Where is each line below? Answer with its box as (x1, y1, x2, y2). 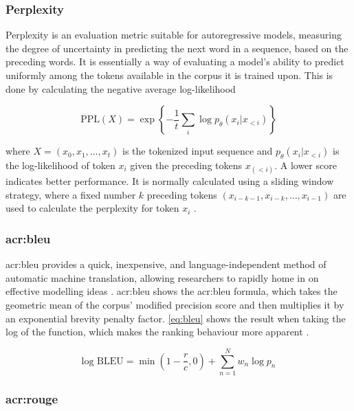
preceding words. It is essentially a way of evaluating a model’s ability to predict (5, 54, 344, 69)
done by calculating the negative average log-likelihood (5, 81, 236, 96)
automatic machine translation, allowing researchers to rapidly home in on (5, 270, 319, 285)
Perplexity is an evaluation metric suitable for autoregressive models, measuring (5, 27, 342, 42)
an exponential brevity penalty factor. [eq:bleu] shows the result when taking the (5, 311, 346, 325)
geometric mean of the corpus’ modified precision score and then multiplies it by (5, 297, 344, 311)
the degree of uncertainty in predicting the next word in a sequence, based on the (5, 41, 349, 55)
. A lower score (274, 157, 337, 172)
